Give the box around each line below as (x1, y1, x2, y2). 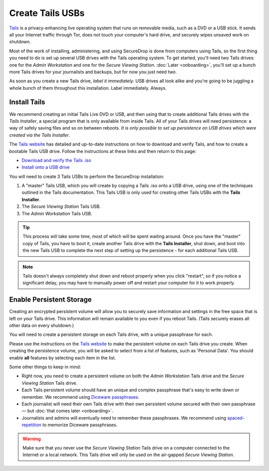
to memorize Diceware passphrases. (42, 422, 118, 428)
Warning (22, 436, 41, 442)
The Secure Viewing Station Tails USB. (21, 203, 101, 209)
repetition (21, 422, 42, 428)
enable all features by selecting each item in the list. (9, 354, 117, 361)
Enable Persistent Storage (9, 296, 92, 304)
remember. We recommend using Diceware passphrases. (21, 394, 139, 400)
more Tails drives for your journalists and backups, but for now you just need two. (9, 69, 177, 75)
